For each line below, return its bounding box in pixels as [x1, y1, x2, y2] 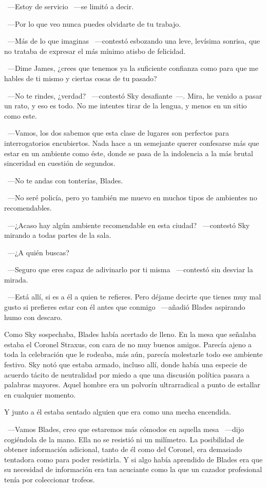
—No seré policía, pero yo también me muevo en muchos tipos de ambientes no [7, 192, 257, 203]
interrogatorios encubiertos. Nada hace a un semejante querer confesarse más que [4, 137, 259, 148]
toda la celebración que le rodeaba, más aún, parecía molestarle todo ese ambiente [4, 349, 263, 360]
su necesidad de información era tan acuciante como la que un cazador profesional [4, 464, 262, 475]
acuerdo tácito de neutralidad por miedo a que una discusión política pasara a [4, 369, 250, 380]
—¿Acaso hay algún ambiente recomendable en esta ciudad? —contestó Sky [7, 219, 250, 230]
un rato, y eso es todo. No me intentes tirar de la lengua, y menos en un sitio [4, 100, 247, 111]
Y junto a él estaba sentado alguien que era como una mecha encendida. [4, 406, 231, 417]
